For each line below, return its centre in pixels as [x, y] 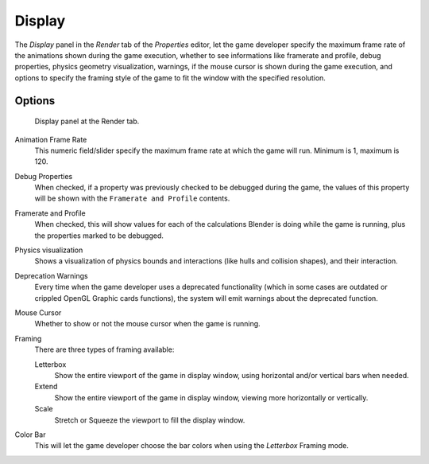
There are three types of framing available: [104, 349]
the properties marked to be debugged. [99, 236]
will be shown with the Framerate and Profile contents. [132, 198]
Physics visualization [49, 250]
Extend [46, 387]
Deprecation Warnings [51, 275]
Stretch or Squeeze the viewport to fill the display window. [150, 420]
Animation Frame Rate [51, 139]
